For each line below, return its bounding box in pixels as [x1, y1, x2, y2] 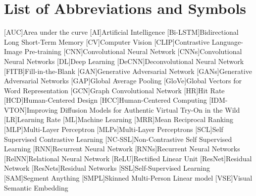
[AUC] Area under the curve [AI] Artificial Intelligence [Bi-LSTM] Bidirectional [4, 27, 239, 37]
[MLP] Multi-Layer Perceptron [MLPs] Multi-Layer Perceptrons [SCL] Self [4, 124, 223, 134]
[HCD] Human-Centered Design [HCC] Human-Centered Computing [4, 95, 207, 105]
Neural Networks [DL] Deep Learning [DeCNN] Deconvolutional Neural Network [4, 56, 244, 66]
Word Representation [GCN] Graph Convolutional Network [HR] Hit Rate [4, 85, 225, 95]
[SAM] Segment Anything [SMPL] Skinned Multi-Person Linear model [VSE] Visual [4, 173, 253, 183]
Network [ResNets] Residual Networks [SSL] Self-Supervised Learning [4, 163, 210, 173]
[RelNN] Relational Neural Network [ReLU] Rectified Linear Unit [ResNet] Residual [4, 153, 252, 163]
